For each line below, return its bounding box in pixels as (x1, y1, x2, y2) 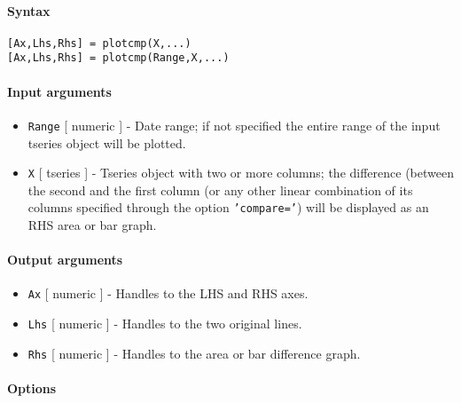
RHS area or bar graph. (27, 216, 157, 234)
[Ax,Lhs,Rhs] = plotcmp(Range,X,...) (7, 51, 230, 65)
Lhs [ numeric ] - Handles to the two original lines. (27, 314, 302, 333)
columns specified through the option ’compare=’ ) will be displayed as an (27, 198, 429, 217)
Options (7, 379, 57, 398)
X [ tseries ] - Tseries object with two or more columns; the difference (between (27, 163, 454, 182)
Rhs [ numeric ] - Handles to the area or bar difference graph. (27, 344, 361, 362)
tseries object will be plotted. (27, 133, 186, 152)
